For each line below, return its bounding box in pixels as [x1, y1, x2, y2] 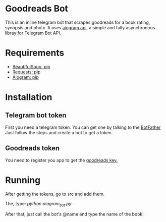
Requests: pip [12, 69, 41, 75]
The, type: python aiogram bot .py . [5, 200, 73, 208]
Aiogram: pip [12, 74, 39, 80]
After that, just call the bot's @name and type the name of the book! [5, 211, 144, 217]
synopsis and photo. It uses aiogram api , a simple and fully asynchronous [5, 24, 155, 30]
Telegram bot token [5, 111, 67, 119]
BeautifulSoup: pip [12, 63, 51, 69]
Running [5, 174, 41, 186]
